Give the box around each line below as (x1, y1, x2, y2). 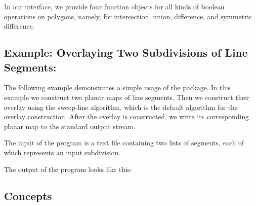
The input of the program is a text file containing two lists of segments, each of (4, 137, 244, 148)
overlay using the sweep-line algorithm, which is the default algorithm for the (4, 102, 238, 112)
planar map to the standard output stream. (4, 121, 135, 131)
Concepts (4, 188, 52, 203)
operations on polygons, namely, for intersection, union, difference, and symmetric (4, 11, 252, 21)
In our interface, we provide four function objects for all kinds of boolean (4, 1, 225, 11)
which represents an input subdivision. (4, 147, 121, 157)
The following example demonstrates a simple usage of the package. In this (4, 82, 231, 93)
